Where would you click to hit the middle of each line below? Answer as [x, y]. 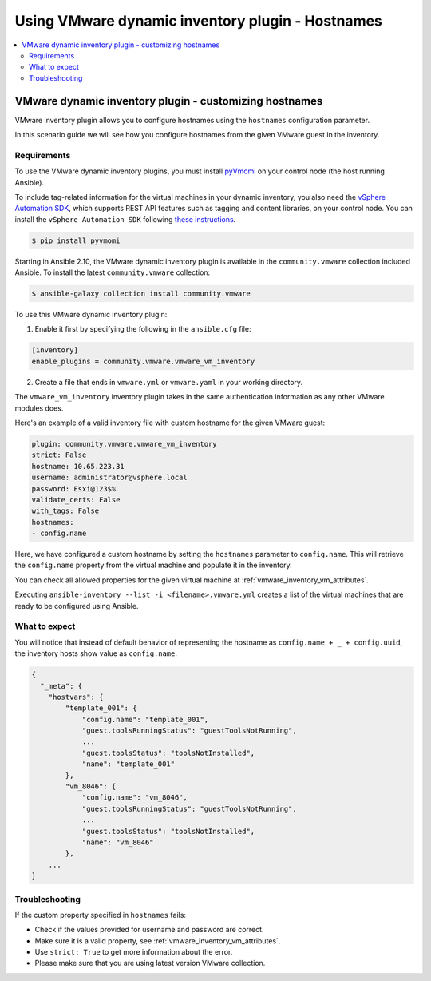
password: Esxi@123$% [74, 489]
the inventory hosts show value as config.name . [96, 653]
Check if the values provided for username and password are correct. [149, 930]
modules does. [39, 408]
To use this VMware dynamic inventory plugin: [91, 315]
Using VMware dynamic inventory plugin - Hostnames [199, 21]
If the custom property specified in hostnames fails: [101, 915]
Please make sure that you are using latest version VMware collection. [150, 963]
